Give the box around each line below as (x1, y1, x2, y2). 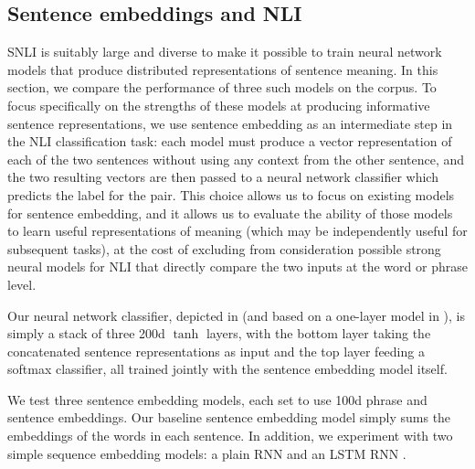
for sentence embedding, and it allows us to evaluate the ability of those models (7, 203, 453, 222)
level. (7, 274, 37, 293)
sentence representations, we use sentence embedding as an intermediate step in (7, 113, 453, 133)
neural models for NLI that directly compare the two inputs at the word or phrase (7, 257, 468, 276)
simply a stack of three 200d (7, 324, 165, 343)
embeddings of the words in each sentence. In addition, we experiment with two (7, 426, 453, 445)
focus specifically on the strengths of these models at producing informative (7, 95, 430, 114)
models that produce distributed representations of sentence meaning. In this (7, 59, 438, 79)
